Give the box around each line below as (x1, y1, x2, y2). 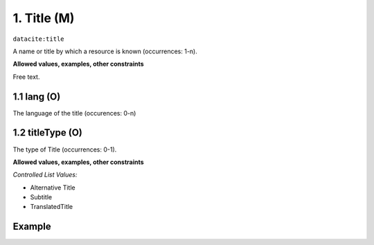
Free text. (12, 73, 40, 81)
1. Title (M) (12, 10, 75, 26)
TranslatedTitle (30, 203, 73, 211)
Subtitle (30, 193, 52, 201)
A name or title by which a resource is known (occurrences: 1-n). (12, 47, 197, 55)
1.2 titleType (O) (12, 127, 83, 138)
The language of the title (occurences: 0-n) (12, 109, 136, 117)
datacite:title (12, 35, 65, 43)
